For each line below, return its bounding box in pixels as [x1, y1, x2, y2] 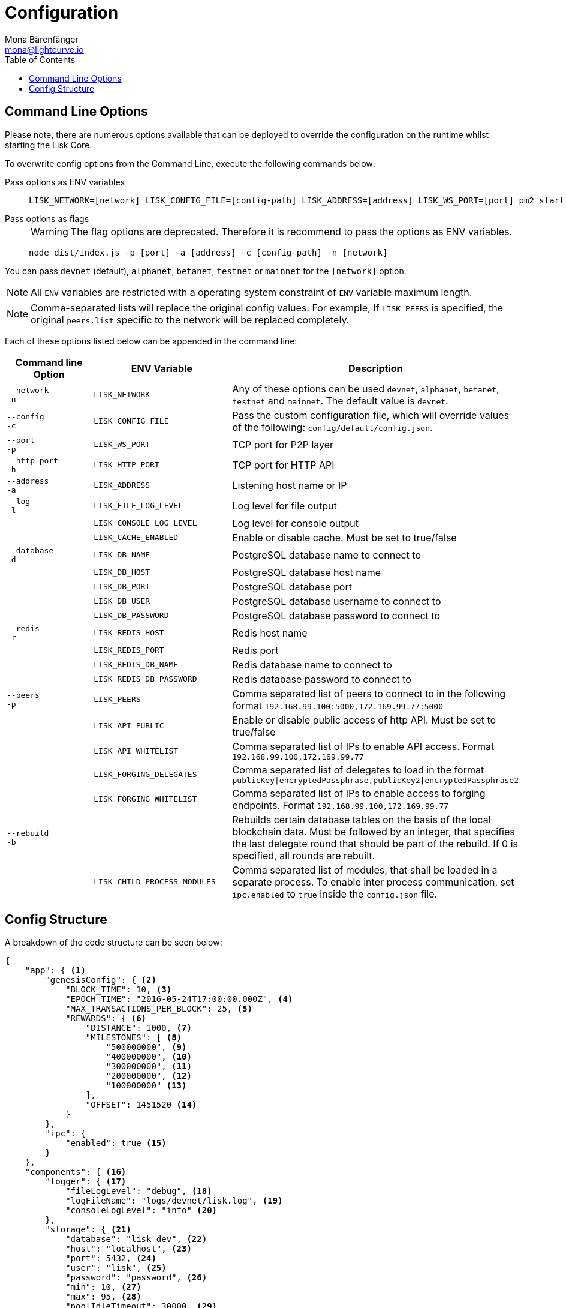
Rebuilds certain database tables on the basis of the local [232, 813, 491, 826]
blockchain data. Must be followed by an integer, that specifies [232, 825, 515, 838]
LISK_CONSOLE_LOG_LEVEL [94, 518, 197, 528]
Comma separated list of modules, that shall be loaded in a [232, 863, 498, 876]
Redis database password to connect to [232, 673, 411, 685]
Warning [31, 225, 68, 238]
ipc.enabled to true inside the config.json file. [232, 887, 438, 900]
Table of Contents [5, 54, 76, 65]
